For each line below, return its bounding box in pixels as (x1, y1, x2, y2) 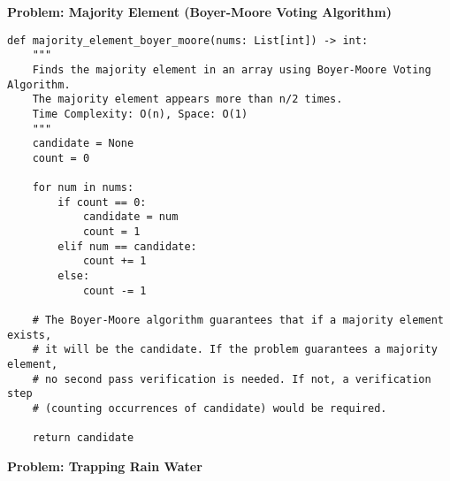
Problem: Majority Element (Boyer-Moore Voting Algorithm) (7, 3, 392, 20)
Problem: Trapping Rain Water (7, 456, 202, 475)
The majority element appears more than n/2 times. (32, 93, 343, 106)
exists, (7, 328, 52, 341)
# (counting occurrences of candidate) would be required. (32, 402, 387, 415)
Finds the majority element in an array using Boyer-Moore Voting (32, 63, 431, 76)
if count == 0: (57, 195, 147, 209)
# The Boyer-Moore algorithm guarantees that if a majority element (32, 314, 444, 327)
